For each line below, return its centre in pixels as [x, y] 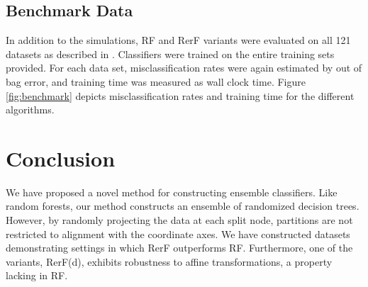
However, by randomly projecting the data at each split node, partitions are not [179, 220]
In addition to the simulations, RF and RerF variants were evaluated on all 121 [178, 40]
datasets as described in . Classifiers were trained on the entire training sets [170, 54]
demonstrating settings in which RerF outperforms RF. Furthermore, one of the [179, 248]
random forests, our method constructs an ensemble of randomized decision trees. [183, 206]
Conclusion [61, 158]
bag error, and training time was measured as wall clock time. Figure [156, 81]
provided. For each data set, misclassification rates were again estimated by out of [184, 68]
